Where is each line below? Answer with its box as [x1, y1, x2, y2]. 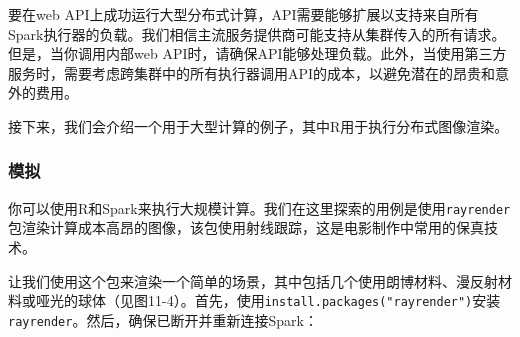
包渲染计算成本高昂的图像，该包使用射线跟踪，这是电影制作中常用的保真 [8, 217, 484, 238]
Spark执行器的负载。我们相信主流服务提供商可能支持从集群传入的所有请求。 [8, 23, 506, 44]
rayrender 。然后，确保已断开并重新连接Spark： [8, 309, 318, 330]
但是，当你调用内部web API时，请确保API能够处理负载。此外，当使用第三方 [8, 43, 507, 64]
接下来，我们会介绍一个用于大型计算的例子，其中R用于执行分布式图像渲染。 [8, 115, 509, 136]
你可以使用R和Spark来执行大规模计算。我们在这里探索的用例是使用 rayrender [8, 197, 511, 218]
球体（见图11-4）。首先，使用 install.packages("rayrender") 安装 [77, 290, 501, 311]
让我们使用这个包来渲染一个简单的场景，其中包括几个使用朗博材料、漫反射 [8, 270, 498, 291]
